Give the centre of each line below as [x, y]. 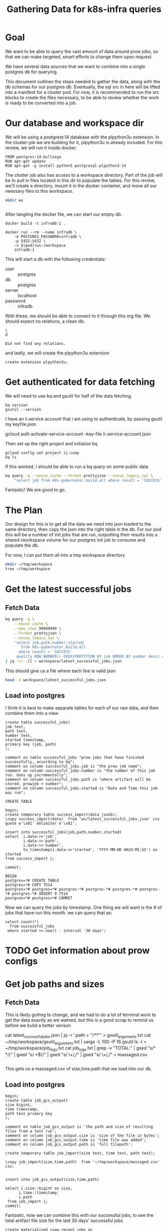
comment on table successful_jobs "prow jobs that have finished [74, 757]
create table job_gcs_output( [37, 1100]
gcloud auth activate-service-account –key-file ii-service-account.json [78, 434]
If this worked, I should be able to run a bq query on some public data [77, 466]
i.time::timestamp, [38, 1193]
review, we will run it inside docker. [41, 148]
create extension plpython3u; [37, 362]
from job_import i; [28, 1201]
